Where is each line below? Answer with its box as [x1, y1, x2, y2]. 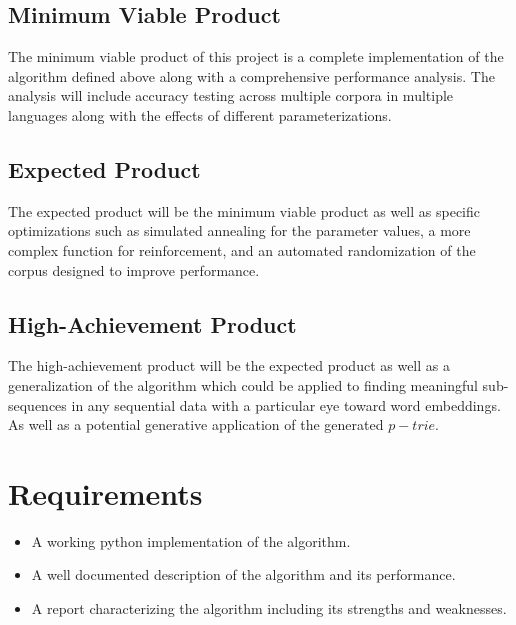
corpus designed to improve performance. [8, 259, 260, 280]
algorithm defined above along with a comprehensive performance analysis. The [8, 65, 495, 86]
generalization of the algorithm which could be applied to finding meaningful [8, 374, 478, 395]
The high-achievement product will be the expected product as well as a [8, 355, 450, 376]
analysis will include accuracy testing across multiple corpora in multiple [8, 85, 454, 106]
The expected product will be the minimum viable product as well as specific [8, 200, 481, 221]
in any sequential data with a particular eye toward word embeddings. [71, 394, 501, 415]
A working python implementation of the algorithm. [31, 530, 351, 551]
